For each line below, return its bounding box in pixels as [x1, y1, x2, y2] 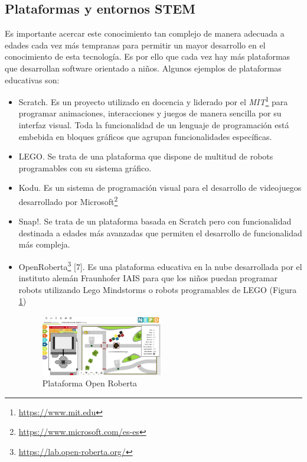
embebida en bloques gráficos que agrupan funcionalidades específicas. [18, 130, 272, 142]
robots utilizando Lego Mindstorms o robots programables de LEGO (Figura [18, 283, 297, 295]
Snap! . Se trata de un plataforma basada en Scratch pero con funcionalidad [18, 215, 292, 227]
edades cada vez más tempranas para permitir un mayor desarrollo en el [5, 38, 266, 51]
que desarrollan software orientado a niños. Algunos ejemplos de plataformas [5, 61, 282, 74]
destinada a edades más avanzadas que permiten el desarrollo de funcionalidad [18, 226, 302, 239]
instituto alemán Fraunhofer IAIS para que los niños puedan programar [18, 272, 278, 284]
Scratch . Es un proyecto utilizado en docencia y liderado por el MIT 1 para [18, 94, 288, 108]
